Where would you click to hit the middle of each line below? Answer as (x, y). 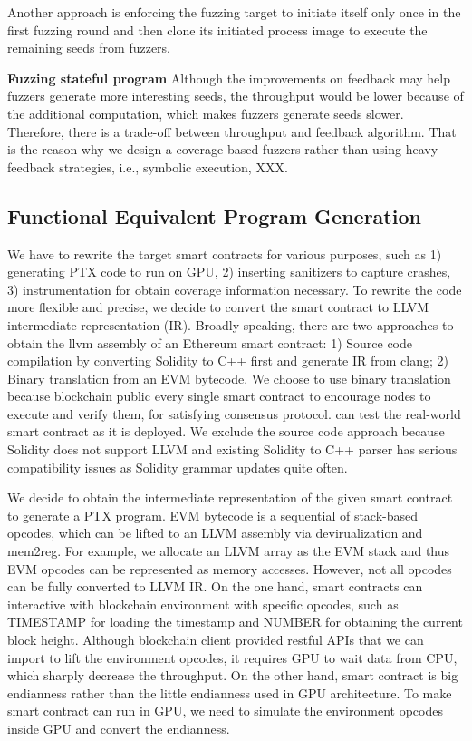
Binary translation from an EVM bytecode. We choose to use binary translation (229, 378)
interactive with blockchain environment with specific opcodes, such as (203, 604)
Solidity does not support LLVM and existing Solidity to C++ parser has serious (232, 449)
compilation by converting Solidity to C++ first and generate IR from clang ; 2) (228, 361)
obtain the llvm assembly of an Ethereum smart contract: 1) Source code (210, 342)
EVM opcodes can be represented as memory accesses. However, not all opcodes (230, 568)
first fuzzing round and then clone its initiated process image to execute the (217, 29)
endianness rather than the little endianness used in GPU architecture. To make (230, 692)
